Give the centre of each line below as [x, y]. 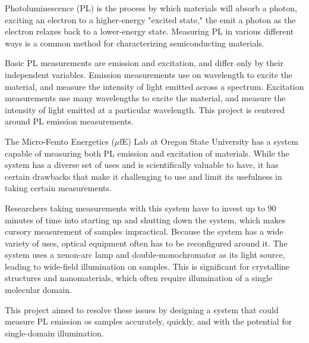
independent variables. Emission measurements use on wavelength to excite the [149, 74]
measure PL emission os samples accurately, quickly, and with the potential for [149, 321]
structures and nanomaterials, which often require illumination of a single [139, 278]
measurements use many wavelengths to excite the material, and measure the [145, 98]
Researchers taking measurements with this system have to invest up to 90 [141, 208]
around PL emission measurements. [69, 121]
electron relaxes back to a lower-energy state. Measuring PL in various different [149, 31]
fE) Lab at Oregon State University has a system [209, 141]
